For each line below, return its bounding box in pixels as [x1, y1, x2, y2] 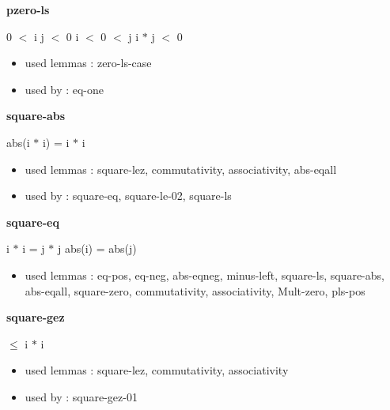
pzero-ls [6, 2, 50, 17]
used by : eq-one [25, 81, 104, 97]
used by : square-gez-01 [25, 388, 138, 404]
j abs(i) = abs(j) [57, 240, 137, 257]
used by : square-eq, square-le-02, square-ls [25, 187, 232, 204]
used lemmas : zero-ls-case [25, 55, 152, 71]
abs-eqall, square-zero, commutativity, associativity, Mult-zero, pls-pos [25, 282, 365, 299]
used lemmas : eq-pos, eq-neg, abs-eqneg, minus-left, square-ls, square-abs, [25, 266, 384, 283]
